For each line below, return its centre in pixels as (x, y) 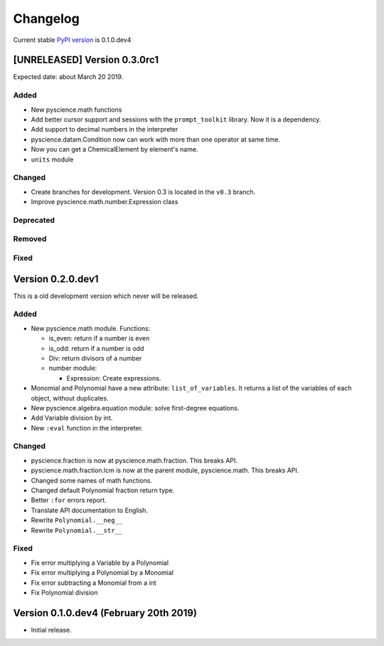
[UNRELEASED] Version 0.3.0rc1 (86, 60)
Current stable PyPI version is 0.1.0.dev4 (72, 40)
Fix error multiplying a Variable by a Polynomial (100, 563)
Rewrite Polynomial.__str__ (77, 530)
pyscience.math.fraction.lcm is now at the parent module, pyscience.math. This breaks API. (165, 470)
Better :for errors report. (69, 500)
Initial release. (51, 630)
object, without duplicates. (70, 398)
